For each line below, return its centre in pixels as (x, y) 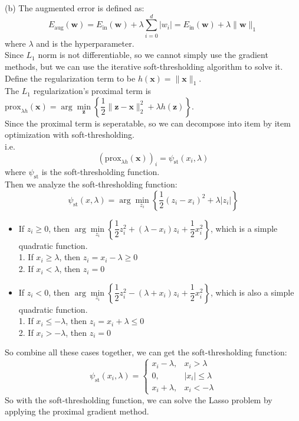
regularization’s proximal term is (92, 91)
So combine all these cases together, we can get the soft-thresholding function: (146, 352)
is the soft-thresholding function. (101, 172)
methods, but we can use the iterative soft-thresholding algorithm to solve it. (144, 66)
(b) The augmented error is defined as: (75, 8)
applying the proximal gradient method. (77, 411)
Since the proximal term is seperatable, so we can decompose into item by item (148, 123)
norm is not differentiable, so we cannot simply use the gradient (153, 55)
